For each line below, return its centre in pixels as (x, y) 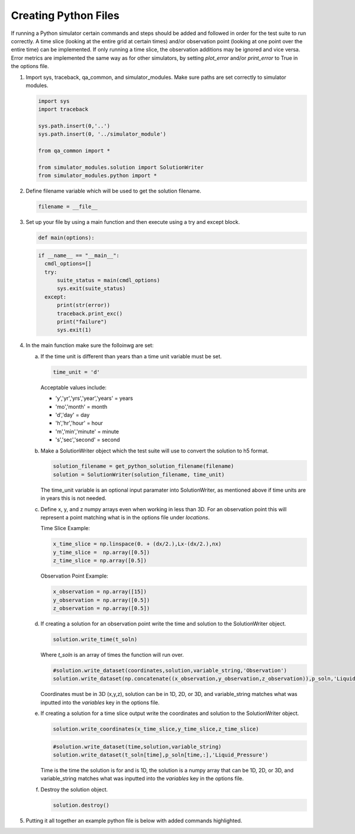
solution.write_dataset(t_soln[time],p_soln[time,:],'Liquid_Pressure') (161, 755)
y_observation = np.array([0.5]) (101, 600)
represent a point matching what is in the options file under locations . (125, 518)
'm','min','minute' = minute (87, 431)
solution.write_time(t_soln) (95, 639)
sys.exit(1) (74, 330)
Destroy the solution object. (74, 789)
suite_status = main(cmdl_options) (109, 280)
